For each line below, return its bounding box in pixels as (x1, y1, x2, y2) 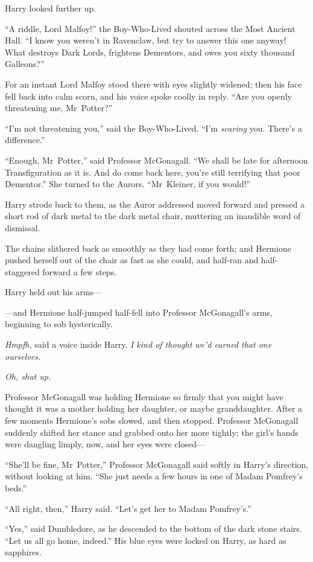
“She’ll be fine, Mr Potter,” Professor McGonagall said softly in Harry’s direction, (5, 458, 309, 470)
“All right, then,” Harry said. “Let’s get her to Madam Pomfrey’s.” (5, 502, 251, 514)
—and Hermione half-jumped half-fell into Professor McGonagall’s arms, (5, 305, 273, 318)
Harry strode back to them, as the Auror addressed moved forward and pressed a (5, 197, 305, 210)
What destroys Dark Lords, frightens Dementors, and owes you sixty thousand (5, 45, 295, 58)
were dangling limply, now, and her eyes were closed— (5, 438, 205, 450)
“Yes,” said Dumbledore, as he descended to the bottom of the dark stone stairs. (5, 522, 302, 535)
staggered (5, 265, 40, 278)
